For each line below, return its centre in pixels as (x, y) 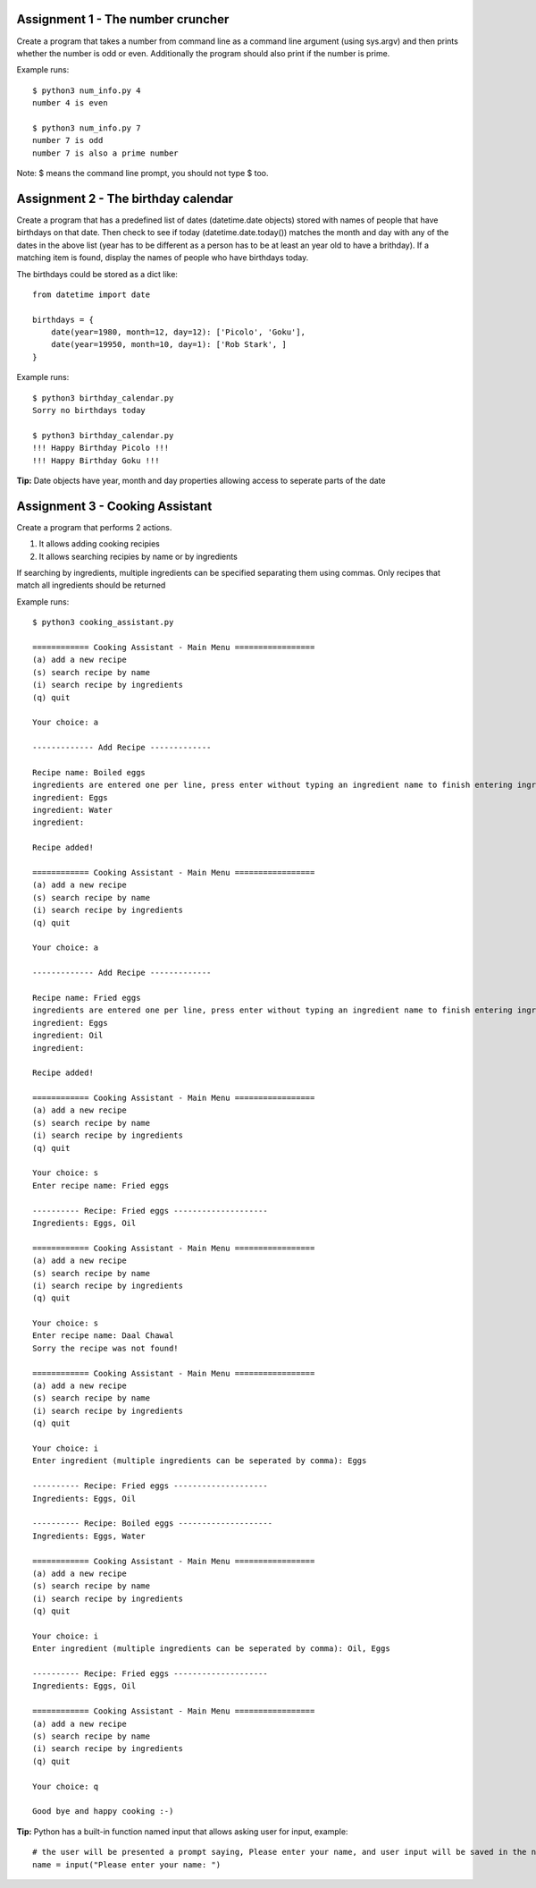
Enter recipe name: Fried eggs (101, 1185)
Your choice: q (66, 1786)
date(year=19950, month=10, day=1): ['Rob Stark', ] (169, 345)
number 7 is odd (68, 140)
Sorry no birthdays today (89, 411)
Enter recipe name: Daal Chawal (103, 1336)
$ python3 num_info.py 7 (87, 128)
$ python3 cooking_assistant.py (103, 622)
